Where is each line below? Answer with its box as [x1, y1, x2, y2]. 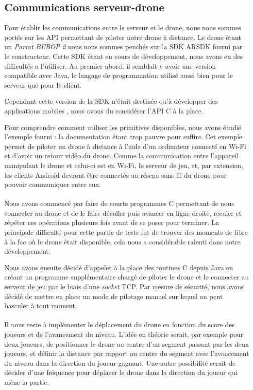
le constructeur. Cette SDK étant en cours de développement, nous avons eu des [4, 51, 243, 61]
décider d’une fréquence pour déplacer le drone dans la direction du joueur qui [4, 367, 237, 377]
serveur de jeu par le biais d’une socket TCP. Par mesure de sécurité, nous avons [4, 281, 244, 292]
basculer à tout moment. [4, 300, 77, 311]
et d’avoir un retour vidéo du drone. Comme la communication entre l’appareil [4, 150, 238, 161]
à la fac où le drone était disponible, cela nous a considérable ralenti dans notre [4, 236, 241, 246]
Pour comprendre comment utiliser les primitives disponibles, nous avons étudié [4, 122, 241, 132]
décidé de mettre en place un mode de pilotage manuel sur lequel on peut [4, 291, 223, 301]
